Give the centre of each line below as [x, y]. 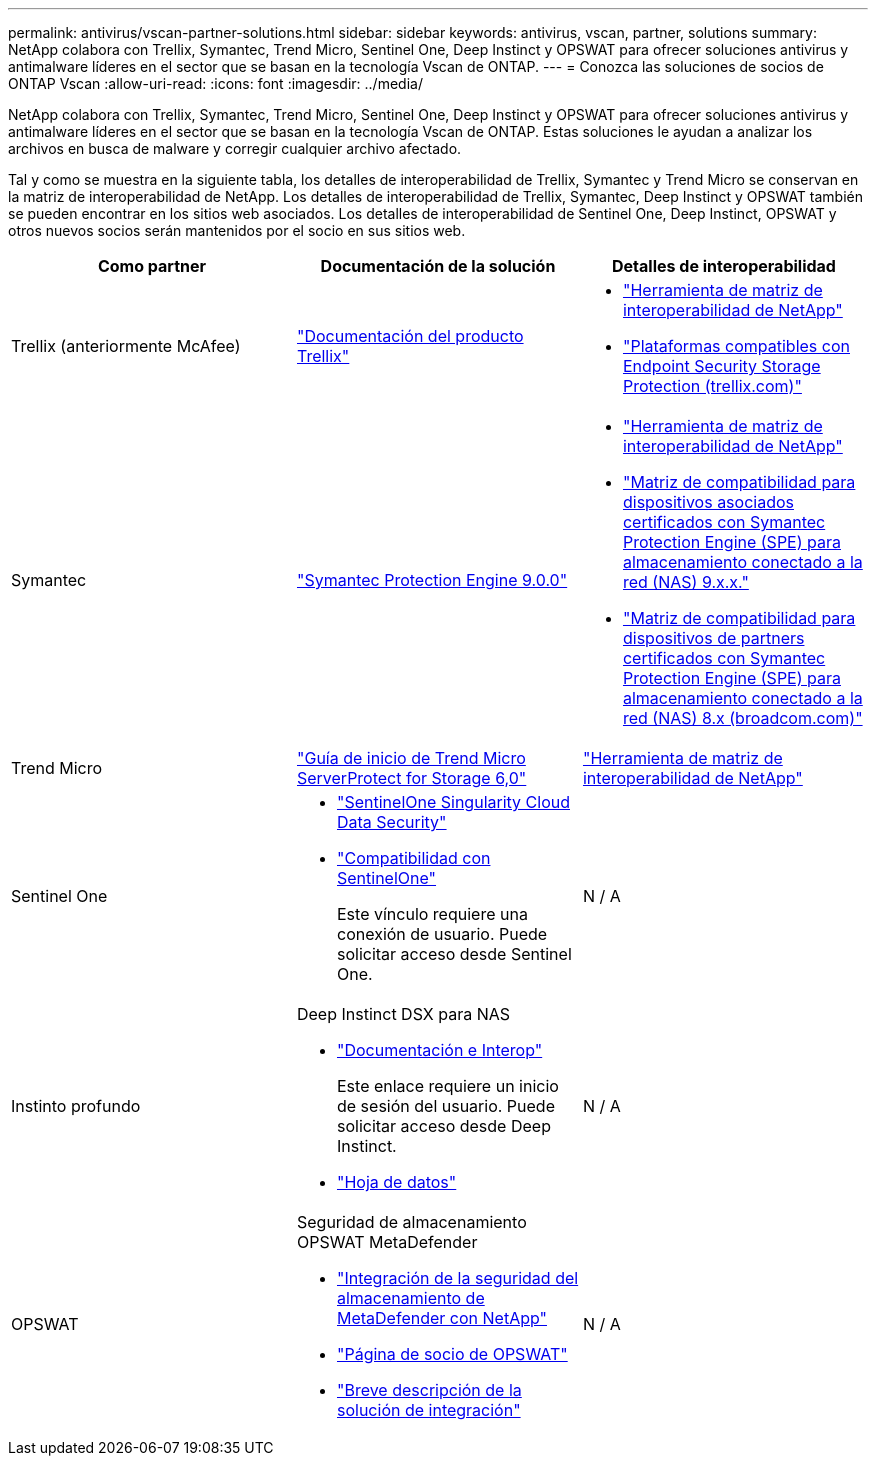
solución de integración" [428, 1410]
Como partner [152, 266]
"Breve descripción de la [429, 1390]
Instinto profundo [76, 1106]
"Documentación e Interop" [439, 1050]
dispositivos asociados [708, 502]
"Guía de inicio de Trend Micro [411, 758]
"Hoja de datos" [396, 1182]
